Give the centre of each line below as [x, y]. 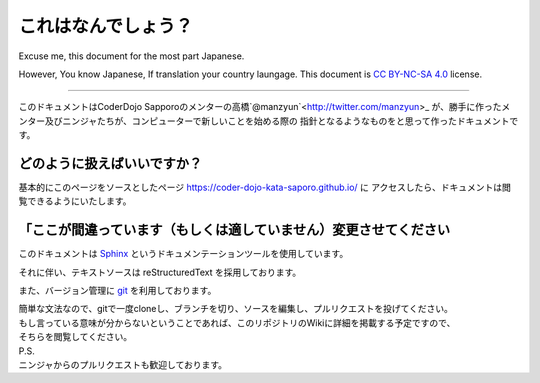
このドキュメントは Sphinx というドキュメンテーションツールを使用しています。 [183, 254]
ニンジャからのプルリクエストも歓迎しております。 [123, 365]
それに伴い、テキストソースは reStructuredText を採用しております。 [160, 272]
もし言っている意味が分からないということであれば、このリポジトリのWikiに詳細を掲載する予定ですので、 [237, 322]
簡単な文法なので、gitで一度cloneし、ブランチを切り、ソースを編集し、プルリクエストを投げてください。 [236, 309]
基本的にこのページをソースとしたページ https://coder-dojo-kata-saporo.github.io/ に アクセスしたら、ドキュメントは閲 [265, 187]
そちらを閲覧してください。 [75, 337]
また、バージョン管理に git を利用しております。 [117, 291]
